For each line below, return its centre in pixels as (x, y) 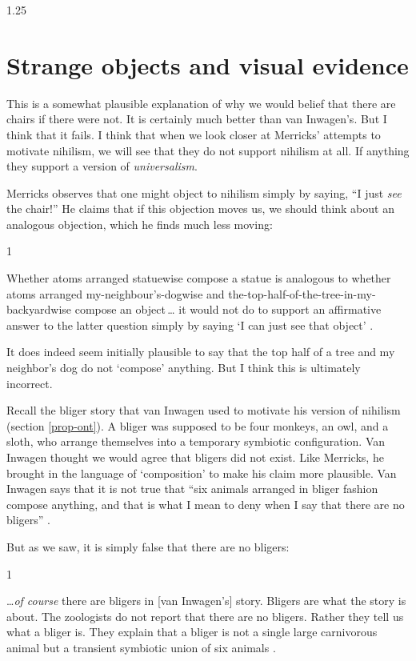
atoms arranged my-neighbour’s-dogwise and (116, 293)
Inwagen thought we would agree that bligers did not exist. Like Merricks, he (195, 457)
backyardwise (39, 309)
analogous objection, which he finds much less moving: (140, 224)
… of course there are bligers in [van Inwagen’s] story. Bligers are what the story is (206, 601)
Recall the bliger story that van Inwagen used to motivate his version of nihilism (204, 410)
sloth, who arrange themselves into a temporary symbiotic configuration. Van (196, 441)
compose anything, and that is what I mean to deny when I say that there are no (206, 504)
